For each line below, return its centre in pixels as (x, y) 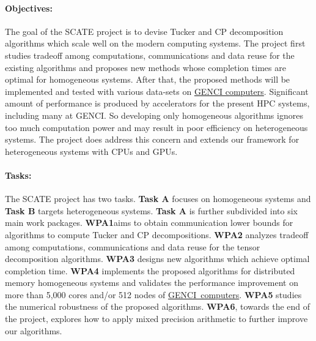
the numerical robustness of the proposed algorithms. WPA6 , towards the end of (158, 306)
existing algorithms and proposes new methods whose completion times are (145, 67)
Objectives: (29, 8)
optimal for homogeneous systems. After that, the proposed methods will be (148, 79)
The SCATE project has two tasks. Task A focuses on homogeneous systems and (158, 199)
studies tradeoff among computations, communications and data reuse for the (150, 55)
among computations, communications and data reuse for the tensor (133, 246)
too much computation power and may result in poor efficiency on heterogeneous (156, 127)
